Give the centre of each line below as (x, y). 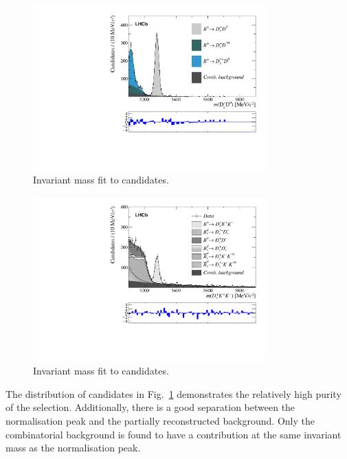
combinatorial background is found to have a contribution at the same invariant (173, 434)
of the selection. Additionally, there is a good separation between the (150, 407)
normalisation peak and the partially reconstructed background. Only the (160, 421)
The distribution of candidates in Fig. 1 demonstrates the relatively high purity (173, 393)
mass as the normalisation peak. (73, 448)
